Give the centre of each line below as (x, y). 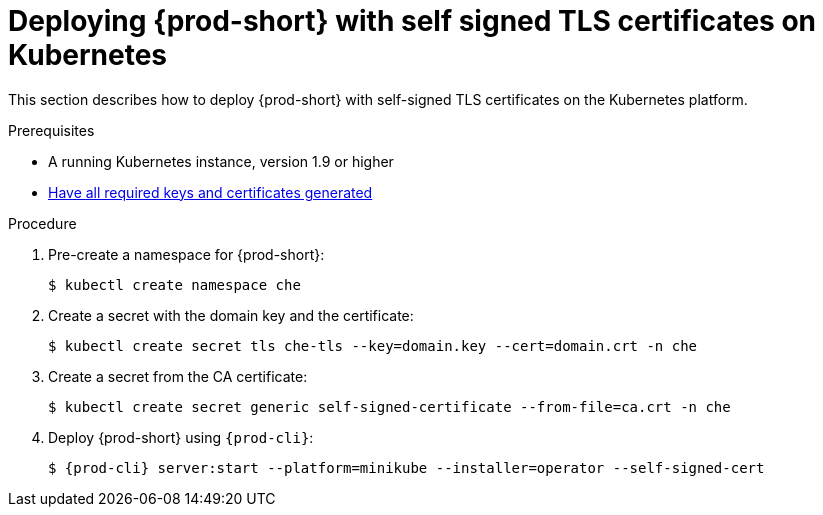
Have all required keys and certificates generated (210, 192)
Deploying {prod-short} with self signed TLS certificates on (412, 21)
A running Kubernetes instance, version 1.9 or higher (221, 161)
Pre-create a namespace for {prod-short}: (186, 254)
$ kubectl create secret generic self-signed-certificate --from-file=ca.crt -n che (389, 406)
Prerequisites (51, 130)
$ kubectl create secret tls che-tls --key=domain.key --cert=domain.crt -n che (373, 345)
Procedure (42, 223)
